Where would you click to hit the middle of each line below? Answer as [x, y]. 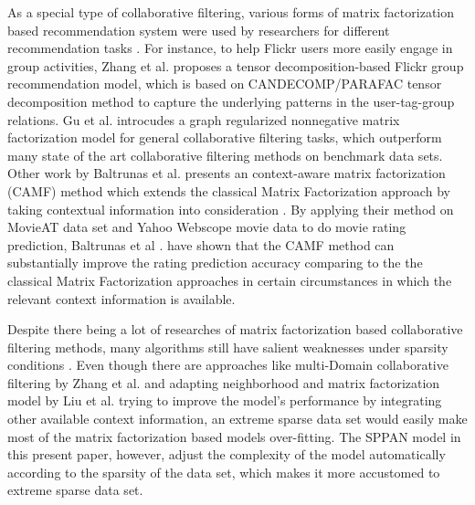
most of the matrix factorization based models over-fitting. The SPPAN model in [234, 436]
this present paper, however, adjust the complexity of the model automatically [227, 454]
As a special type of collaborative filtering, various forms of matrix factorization [231, 12]
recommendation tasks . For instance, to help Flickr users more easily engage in [230, 48]
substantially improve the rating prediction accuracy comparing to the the [215, 263]
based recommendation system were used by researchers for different [199, 30]
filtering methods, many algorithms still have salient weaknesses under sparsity [228, 347]
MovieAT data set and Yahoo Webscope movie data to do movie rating [207, 227]
